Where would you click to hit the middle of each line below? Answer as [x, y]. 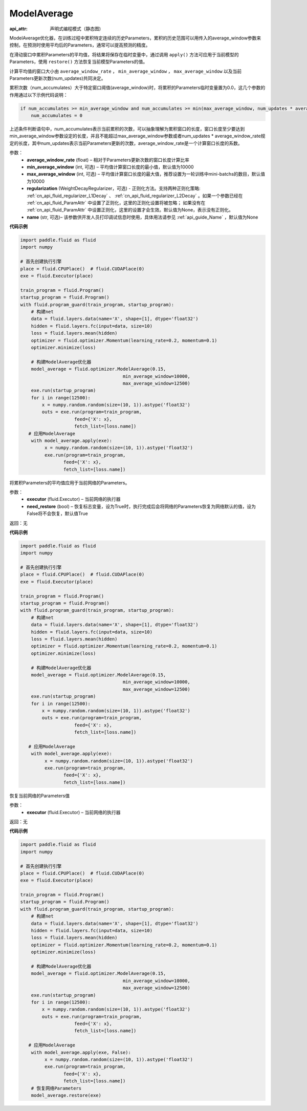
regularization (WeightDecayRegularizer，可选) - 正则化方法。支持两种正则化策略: [114, 188]
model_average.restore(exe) [66, 1095]
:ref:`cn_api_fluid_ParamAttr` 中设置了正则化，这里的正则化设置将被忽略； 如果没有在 [116, 203]
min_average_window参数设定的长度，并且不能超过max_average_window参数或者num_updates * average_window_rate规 [137, 136]
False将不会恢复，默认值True [57, 514]
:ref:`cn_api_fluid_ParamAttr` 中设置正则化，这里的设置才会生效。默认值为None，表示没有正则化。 [130, 210]
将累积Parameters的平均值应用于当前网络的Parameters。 [70, 483]
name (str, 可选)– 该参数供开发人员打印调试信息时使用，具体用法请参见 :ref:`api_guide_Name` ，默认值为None [142, 217]
